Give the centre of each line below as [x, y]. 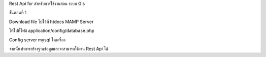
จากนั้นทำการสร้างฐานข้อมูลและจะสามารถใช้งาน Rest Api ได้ [59, 49]
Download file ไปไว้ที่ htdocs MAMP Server [51, 22]
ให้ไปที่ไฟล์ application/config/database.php [52, 31]
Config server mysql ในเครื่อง [37, 40]
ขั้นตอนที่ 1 [18, 13]
